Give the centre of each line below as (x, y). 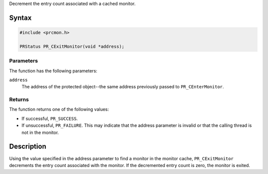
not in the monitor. (40, 132)
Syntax (20, 18)
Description (28, 146)
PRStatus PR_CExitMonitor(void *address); (72, 46)
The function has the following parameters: (53, 71)
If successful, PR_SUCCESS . (50, 118)
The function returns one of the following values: (59, 110)
